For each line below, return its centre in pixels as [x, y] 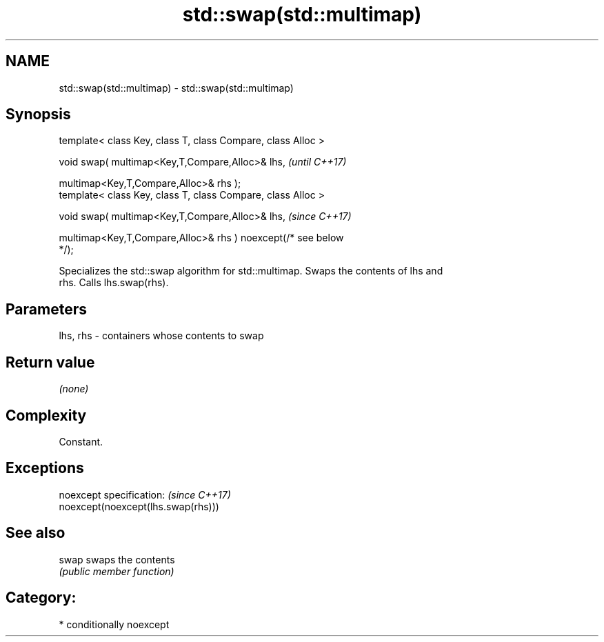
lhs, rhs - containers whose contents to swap [161, 336]
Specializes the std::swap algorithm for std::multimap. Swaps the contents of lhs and [251, 271]
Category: [41, 598]
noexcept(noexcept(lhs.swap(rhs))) [139, 506]
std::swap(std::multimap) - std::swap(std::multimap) [176, 88]
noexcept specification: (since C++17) [145, 494]
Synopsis [38, 114]
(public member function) [117, 571]
